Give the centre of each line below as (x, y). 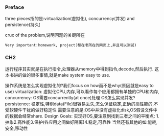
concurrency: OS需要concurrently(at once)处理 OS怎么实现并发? (70, 97)
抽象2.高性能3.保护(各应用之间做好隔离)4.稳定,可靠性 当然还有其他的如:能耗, (81, 122)
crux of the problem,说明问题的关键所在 (45, 35)
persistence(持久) (23, 25)
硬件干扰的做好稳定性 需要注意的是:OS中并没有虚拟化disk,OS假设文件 (83, 110)
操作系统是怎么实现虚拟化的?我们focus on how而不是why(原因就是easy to (80, 85)
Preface (15, 7)
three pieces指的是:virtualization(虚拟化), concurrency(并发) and (70, 19)
